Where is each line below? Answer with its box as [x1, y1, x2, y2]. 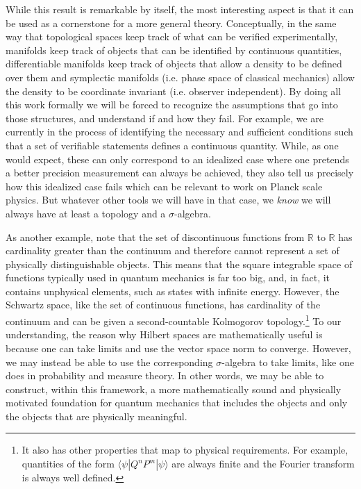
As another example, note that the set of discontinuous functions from [6, 229, 305, 244]
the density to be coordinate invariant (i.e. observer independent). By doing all [6, 83, 342, 98]
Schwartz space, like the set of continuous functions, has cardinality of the [6, 297, 321, 312]
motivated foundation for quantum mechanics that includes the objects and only [6, 395, 348, 410]
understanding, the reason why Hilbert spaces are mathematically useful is [6, 327, 323, 342]
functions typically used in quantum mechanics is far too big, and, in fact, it [6, 270, 330, 285]
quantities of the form [22, 456, 115, 471]
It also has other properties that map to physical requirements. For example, [22, 442, 349, 457]
